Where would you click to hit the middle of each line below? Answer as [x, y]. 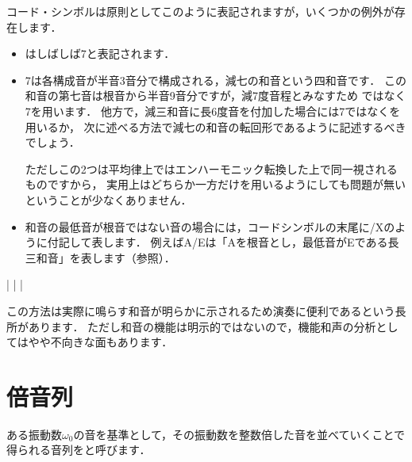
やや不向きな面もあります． [100, 342]
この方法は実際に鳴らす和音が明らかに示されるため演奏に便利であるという [201, 310]
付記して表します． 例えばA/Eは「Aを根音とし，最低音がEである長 [223, 242]
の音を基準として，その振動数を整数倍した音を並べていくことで [239, 434]
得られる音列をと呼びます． [79, 450]
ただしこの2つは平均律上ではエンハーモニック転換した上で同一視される [211, 168]
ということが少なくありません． [108, 199]
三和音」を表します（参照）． [100, 257]
